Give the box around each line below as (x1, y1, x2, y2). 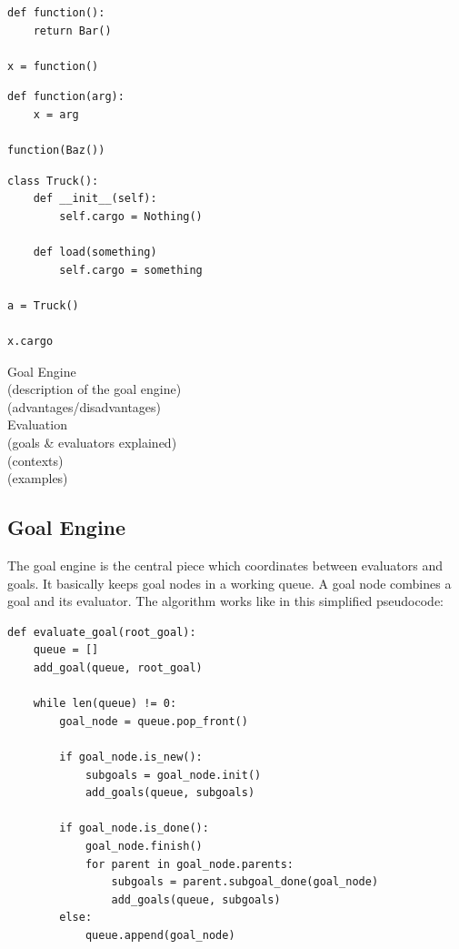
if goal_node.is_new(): (59, 750, 203, 763)
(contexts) (7, 450, 64, 469)
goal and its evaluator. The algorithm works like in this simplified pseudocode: (7, 591, 444, 611)
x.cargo (7, 335, 54, 348)
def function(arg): (7, 90, 125, 104)
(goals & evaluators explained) (7, 433, 177, 452)
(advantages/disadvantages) (7, 397, 162, 416)
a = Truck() (7, 298, 79, 312)
